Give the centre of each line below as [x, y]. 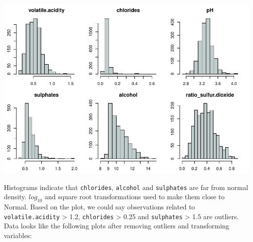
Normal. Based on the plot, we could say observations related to [99, 206]
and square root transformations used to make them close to [135, 197]
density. [15, 197]
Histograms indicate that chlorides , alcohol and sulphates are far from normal [126, 187]
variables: [18, 235]
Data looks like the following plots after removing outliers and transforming [117, 226]
